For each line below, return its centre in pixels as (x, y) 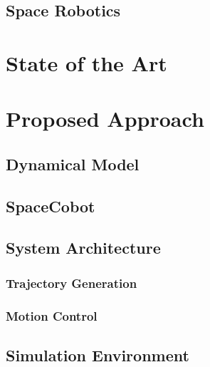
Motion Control (52, 315)
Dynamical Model (73, 164)
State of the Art (86, 62)
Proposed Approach (105, 119)
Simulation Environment (98, 355)
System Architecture (83, 248)
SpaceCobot (51, 206)
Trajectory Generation (72, 283)
